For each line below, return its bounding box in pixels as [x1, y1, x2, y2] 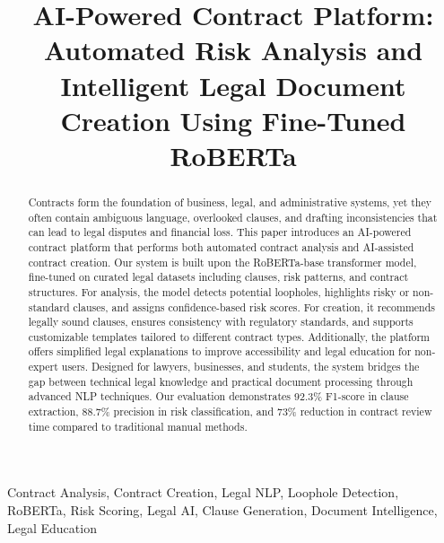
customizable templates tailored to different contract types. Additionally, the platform [28, 328, 431, 344]
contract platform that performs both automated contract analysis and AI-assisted [28, 239, 414, 254]
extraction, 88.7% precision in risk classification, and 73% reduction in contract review [28, 404, 432, 419]
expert [28, 359, 58, 374]
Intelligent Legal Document [60, 66, 406, 103]
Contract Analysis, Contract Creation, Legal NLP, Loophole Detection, [7, 483, 399, 502]
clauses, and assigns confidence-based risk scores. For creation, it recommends [73, 299, 436, 314]
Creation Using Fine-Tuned [60, 101, 406, 138]
